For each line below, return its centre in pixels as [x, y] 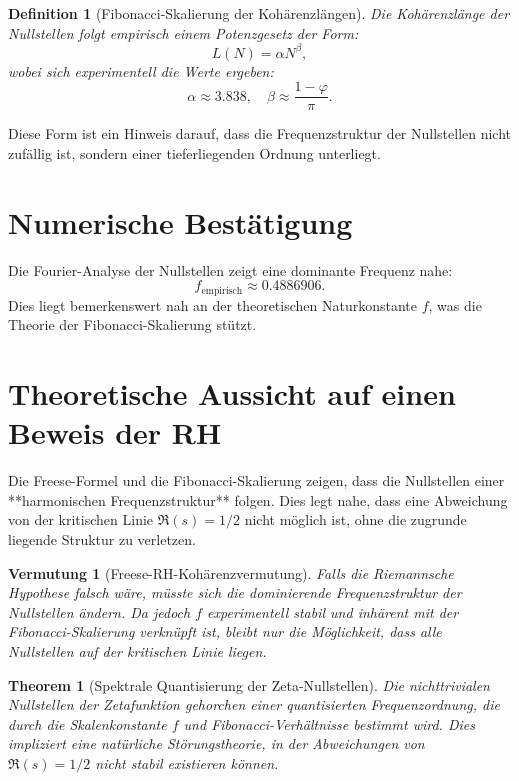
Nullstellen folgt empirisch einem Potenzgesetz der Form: [183, 32]
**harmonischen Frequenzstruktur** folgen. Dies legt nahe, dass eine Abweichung [258, 499]
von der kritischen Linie [81, 519]
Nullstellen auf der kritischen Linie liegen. [137, 650]
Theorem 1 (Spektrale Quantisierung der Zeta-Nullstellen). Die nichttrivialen [249, 684]
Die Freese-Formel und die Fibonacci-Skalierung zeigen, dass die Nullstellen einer [256, 480]
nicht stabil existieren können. [187, 762]
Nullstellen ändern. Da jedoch [99, 611]
